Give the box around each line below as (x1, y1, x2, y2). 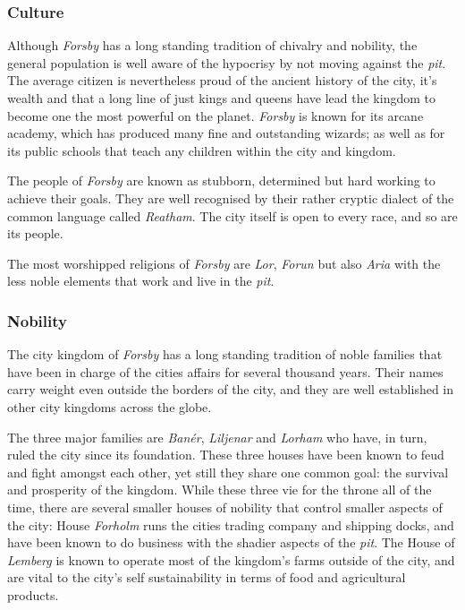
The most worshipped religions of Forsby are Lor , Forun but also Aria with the (7, 253, 441, 272)
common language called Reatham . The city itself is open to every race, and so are (7, 206, 458, 225)
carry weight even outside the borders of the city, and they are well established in (7, 380, 454, 399)
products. (7, 585, 59, 604)
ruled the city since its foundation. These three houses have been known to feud (7, 445, 444, 464)
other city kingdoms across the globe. (7, 397, 212, 416)
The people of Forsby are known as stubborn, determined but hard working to (7, 171, 435, 190)
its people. (7, 224, 63, 243)
